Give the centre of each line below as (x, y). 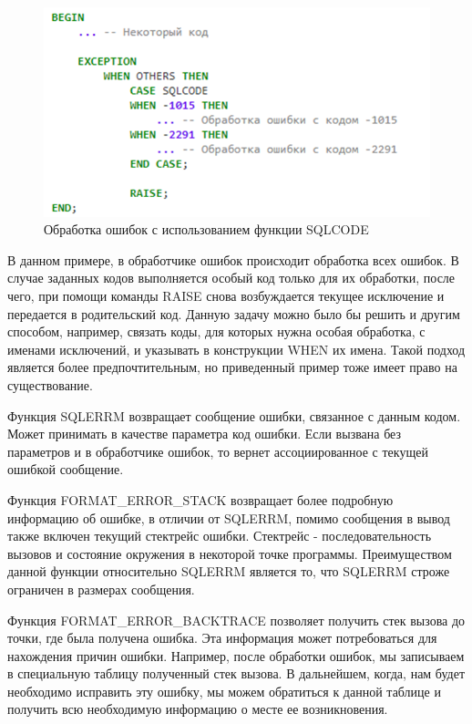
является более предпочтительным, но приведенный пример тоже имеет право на (232, 367)
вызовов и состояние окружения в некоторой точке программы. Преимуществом (230, 553)
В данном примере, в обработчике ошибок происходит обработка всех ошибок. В (233, 259)
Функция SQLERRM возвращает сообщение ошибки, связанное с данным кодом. (234, 415)
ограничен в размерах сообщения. (101, 589)
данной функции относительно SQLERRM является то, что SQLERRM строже (229, 571)
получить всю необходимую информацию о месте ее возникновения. (198, 709)
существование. (50, 384)
